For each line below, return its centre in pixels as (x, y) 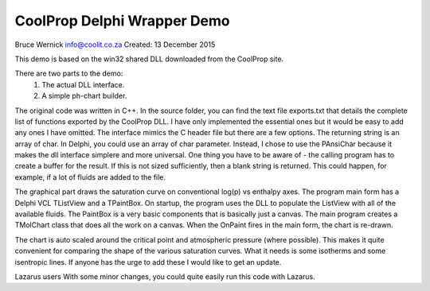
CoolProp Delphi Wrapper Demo (122, 21)
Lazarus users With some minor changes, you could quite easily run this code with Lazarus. (165, 276)
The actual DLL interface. (83, 84)
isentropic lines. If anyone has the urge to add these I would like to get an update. (148, 262)
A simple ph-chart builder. (84, 96)
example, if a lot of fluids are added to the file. (90, 177)
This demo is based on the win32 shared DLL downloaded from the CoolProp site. (149, 59)
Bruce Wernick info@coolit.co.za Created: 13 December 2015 (115, 45)
